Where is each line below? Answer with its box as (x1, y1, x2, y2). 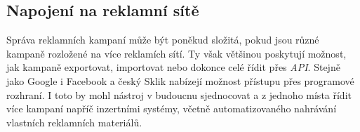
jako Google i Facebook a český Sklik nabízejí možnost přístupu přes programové (6, 73, 354, 88)
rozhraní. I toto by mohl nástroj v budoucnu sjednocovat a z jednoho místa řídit (6, 87, 352, 102)
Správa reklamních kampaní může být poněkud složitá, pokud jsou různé (6, 32, 319, 47)
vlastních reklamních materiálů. (6, 114, 142, 129)
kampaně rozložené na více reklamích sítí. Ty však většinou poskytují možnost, (6, 46, 347, 60)
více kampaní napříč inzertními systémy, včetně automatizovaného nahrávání (6, 101, 337, 116)
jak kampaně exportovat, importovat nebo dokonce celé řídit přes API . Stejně (6, 60, 340, 74)
